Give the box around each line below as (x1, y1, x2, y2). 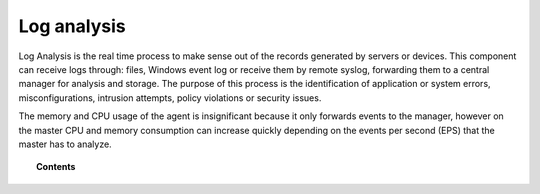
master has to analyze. (18, 138, 112, 150)
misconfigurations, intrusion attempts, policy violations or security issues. (18, 91, 322, 104)
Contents (36, 161, 76, 173)
